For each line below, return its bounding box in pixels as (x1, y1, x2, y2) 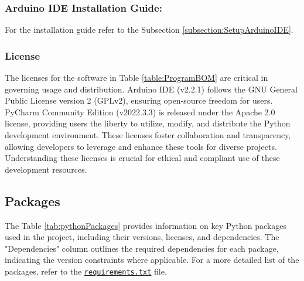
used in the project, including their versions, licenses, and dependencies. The (5, 231, 279, 243)
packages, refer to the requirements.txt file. (5, 265, 167, 277)
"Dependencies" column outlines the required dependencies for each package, (5, 242, 279, 254)
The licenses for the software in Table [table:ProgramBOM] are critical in (5, 71, 268, 84)
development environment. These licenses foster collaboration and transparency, (5, 129, 291, 140)
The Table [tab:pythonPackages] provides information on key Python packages (5, 219, 287, 231)
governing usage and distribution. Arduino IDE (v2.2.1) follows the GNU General (5, 83, 298, 95)
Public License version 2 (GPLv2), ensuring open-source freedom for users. (5, 94, 273, 107)
